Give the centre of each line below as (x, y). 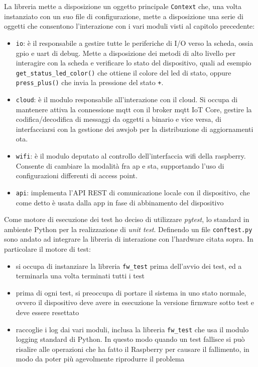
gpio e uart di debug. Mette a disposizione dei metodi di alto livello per (126, 53)
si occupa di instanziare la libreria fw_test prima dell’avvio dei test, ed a (129, 266)
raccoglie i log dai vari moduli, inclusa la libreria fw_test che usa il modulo (132, 329)
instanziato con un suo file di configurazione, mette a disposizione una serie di (124, 16)
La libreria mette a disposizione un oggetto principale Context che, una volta (123, 6)
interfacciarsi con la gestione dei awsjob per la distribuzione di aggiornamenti (135, 129)
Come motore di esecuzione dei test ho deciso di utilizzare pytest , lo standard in (127, 219)
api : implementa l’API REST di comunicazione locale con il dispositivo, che (133, 192)
